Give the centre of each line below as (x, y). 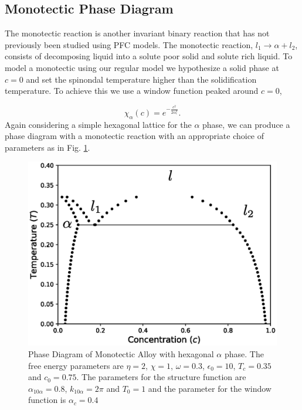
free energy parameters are (76, 365)
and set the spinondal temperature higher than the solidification (141, 79)
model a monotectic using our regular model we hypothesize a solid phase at (142, 67)
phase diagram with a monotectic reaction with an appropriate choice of (135, 136)
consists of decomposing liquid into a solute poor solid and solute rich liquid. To (149, 56)
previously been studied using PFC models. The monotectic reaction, (129, 44)
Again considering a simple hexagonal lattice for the (98, 124)
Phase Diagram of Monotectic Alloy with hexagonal (121, 353)
